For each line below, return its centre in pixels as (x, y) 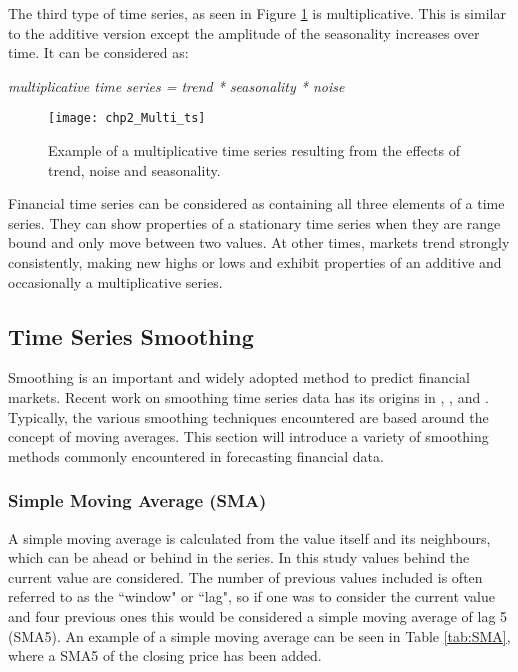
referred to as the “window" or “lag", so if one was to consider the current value (252, 596)
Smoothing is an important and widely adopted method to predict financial (239, 377)
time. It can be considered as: (98, 52)
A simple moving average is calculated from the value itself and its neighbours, (249, 537)
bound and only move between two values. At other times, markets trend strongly (259, 242)
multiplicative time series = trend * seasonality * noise (176, 85)
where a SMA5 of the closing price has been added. (165, 655)
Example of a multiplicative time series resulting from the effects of (254, 150)
